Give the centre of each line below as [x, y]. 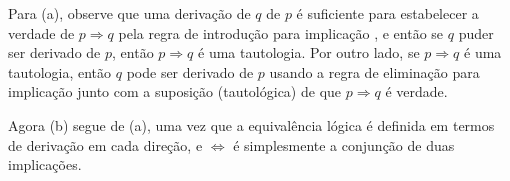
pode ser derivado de [190, 71]
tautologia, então [60, 71]
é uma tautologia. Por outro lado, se [309, 52]
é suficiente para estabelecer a [387, 13]
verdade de [41, 32]
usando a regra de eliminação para [374, 71]
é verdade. [416, 91]
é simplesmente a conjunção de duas [344, 144]
